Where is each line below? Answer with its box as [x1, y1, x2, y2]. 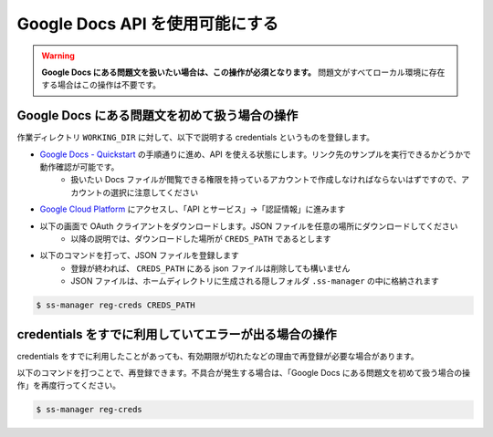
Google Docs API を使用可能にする [16, 14, 278, 34]
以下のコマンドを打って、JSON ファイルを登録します [39, 250, 239, 261]
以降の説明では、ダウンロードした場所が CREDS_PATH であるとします [70, 233, 332, 244]
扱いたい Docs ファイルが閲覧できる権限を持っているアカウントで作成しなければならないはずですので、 [70, 174, 462, 185]
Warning [41, 50, 75, 61]
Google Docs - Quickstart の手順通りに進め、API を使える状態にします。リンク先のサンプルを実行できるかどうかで [39, 149, 472, 160]
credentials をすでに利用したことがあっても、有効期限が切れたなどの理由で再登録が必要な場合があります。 [16, 350, 419, 361]
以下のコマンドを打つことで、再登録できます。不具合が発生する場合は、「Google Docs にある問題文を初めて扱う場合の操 [16, 368, 470, 379]
